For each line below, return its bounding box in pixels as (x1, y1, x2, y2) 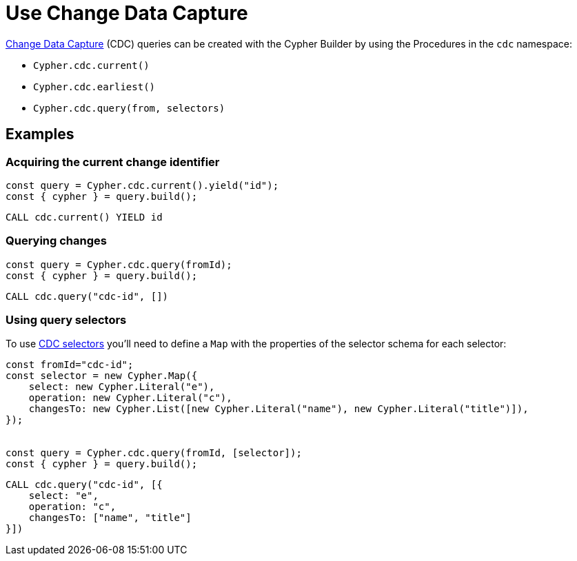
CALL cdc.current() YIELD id (6, 211, 163, 223)
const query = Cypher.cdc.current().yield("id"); (6, 179, 279, 191)
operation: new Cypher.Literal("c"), (28, 392, 232, 404)
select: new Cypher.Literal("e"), (28, 381, 215, 393)
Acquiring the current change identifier (6, 154, 220, 169)
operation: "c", (28, 501, 117, 513)
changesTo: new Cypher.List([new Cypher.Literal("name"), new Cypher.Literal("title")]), (28, 403, 529, 415)
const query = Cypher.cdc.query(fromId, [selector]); (6, 447, 302, 459)
